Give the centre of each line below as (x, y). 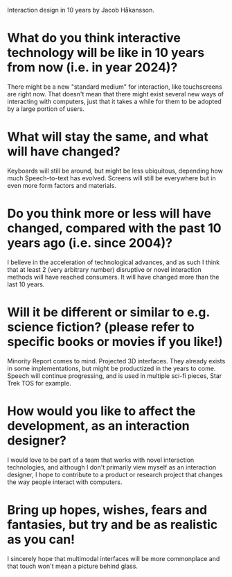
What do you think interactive (94, 38)
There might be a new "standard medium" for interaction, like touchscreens (115, 87)
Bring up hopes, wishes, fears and (107, 510)
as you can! (41, 539)
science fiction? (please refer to (101, 327)
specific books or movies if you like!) (115, 342)
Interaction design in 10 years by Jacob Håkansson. (81, 10)
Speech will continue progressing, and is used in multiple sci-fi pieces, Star (115, 376)
